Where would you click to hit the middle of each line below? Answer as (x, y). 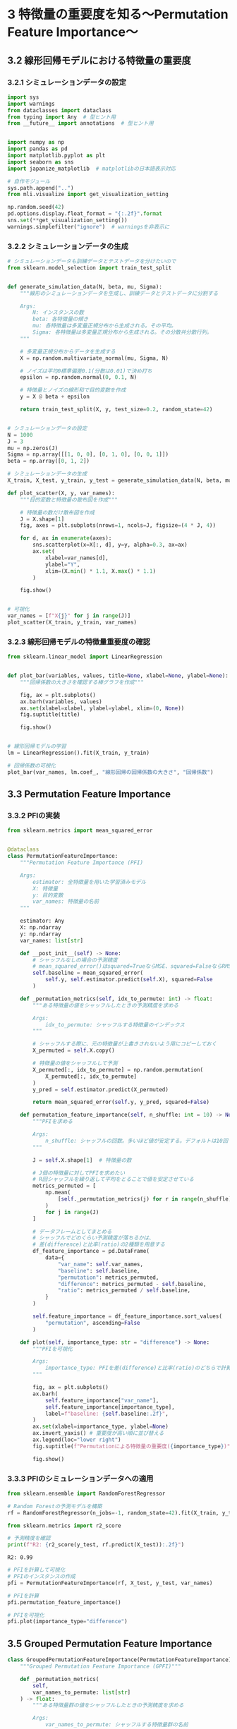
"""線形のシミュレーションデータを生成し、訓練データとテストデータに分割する (119, 293)
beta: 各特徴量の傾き (61, 319)
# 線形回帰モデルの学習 (37, 746)
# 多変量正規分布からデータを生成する (68, 351)
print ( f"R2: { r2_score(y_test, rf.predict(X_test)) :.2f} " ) (96, 1545)
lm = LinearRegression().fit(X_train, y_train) (79, 753)
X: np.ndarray (41, 928)
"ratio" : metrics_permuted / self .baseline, (124, 1291)
